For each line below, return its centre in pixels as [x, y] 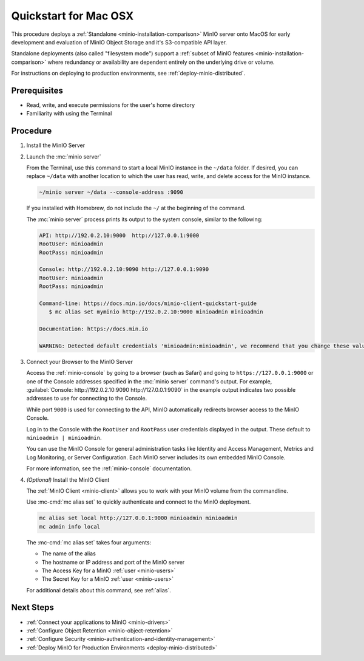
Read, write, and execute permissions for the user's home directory [111, 105]
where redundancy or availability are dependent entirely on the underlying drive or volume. [161, 62]
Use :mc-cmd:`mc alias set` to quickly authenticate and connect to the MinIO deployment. [139, 502]
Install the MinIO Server [56, 145]
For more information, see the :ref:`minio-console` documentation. [109, 468]
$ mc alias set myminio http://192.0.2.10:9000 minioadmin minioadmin [156, 312]
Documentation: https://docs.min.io [94, 329]
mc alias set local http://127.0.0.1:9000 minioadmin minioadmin [138, 518]
